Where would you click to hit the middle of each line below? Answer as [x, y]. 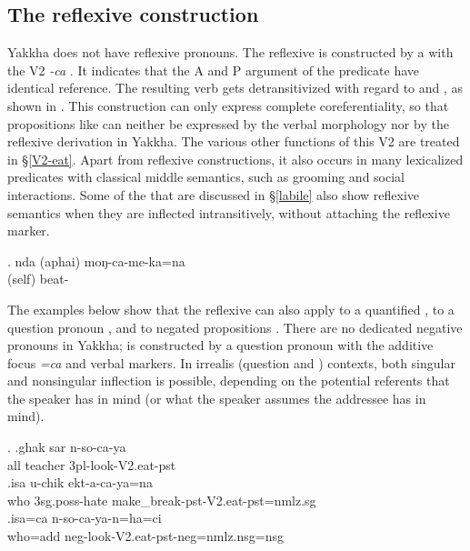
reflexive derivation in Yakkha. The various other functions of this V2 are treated [234, 141]
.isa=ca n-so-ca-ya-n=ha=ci [85, 518]
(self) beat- [38, 279]
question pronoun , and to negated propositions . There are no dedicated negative [235, 327]
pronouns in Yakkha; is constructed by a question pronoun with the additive [220, 345]
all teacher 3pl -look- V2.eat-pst [92, 464]
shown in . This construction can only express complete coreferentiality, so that [228, 105]
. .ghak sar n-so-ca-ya [67, 447]
